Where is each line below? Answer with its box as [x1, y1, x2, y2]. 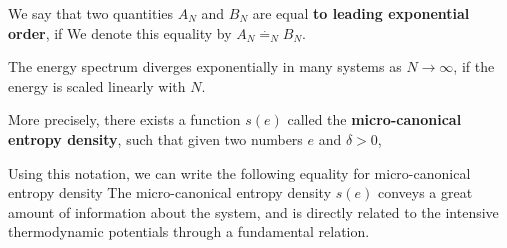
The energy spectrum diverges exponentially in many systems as [8, 56, 402, 77]
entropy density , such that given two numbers [8, 128, 303, 149]
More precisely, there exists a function [8, 109, 241, 130]
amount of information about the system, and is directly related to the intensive [8, 201, 499, 222]
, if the [453, 56, 495, 77]
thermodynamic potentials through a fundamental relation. [8, 221, 370, 242]
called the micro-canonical [287, 109, 462, 130]
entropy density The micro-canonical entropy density [8, 182, 332, 203]
